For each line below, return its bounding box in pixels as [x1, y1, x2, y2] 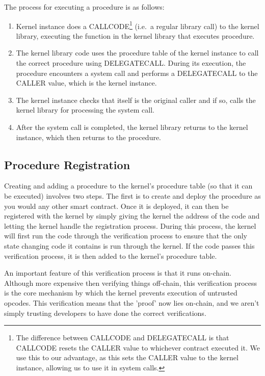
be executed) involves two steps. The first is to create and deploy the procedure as [4, 190, 261, 201]
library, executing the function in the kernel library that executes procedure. [16, 30, 255, 41]
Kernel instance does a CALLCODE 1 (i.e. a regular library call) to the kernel [16, 19, 259, 31]
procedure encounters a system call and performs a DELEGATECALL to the [16, 67, 258, 78]
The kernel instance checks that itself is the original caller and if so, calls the [16, 94, 256, 105]
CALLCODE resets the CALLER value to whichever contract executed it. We [16, 342, 260, 353]
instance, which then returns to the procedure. [16, 131, 162, 142]
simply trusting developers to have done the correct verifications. [4, 307, 206, 318]
